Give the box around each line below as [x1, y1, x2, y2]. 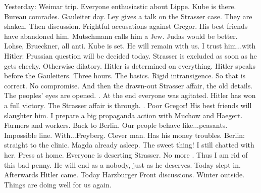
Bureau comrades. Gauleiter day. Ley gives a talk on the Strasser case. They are [4, 11, 252, 21]
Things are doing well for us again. [4, 179, 112, 189]
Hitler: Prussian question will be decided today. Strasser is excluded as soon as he [4, 50, 257, 61]
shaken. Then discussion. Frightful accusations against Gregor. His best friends [4, 21, 248, 31]
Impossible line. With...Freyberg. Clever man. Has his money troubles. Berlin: [4, 129, 245, 140]
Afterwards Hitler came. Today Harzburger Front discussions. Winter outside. [4, 169, 245, 180]
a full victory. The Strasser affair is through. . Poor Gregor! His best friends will [4, 100, 252, 110]
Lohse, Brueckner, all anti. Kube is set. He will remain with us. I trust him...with [4, 40, 256, 51]
